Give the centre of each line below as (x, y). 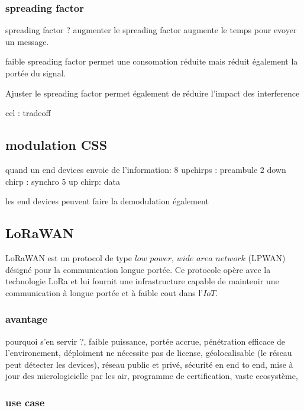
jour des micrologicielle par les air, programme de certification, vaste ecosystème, (152, 376)
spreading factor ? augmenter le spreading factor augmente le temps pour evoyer (151, 30)
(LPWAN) (267, 257)
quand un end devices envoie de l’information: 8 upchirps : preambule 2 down (146, 169)
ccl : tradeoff (28, 113)
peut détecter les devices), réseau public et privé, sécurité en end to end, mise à (149, 364)
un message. (27, 41)
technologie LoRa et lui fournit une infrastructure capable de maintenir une (142, 281)
